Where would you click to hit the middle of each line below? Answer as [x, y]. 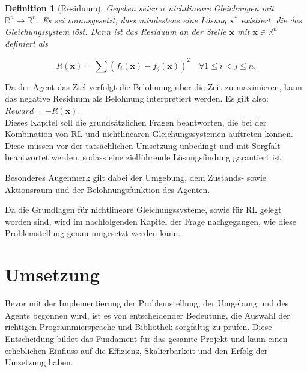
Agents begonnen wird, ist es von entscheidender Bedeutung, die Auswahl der [147, 315]
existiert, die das [272, 20]
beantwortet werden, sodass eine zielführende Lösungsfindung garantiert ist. [144, 157]
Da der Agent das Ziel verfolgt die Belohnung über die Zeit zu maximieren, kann [153, 86]
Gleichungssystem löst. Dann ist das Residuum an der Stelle [116, 32]
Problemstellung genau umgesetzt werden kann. [93, 233]
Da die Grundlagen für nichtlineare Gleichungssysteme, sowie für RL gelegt [143, 209]
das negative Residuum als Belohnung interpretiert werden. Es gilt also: [137, 98]
